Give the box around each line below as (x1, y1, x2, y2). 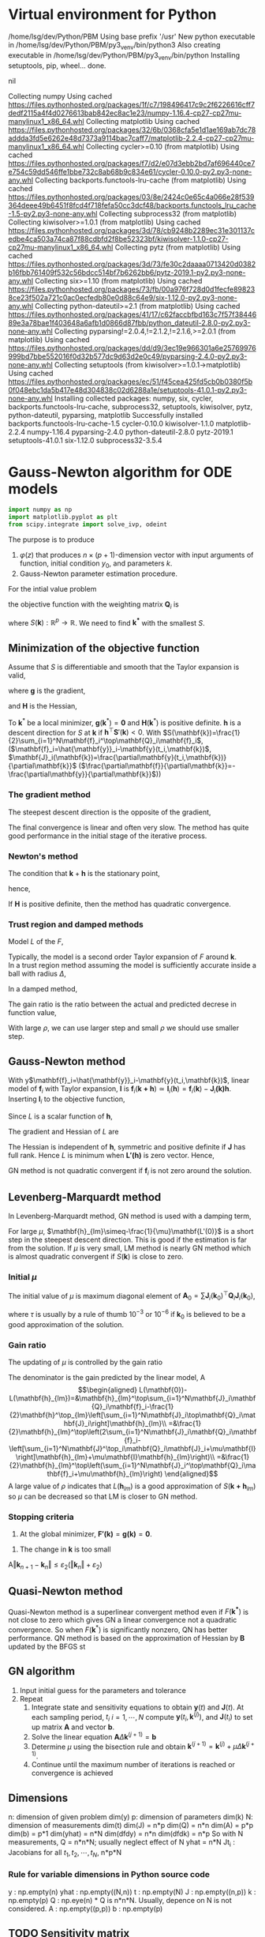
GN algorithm (8, 1664, 76, 1678)
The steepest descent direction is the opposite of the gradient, (8, 807, 211, 817)
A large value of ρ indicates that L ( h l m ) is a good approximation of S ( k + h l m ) (8, 1481, 256, 1492)
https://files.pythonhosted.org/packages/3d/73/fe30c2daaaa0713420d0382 (8, 259, 256, 269)
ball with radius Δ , (8, 969, 67, 979)
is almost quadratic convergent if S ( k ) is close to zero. (8, 1252, 184, 1262)
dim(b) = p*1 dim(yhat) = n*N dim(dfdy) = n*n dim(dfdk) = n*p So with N (8, 1829, 244, 1838)
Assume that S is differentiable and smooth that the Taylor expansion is (8, 662, 240, 672)
